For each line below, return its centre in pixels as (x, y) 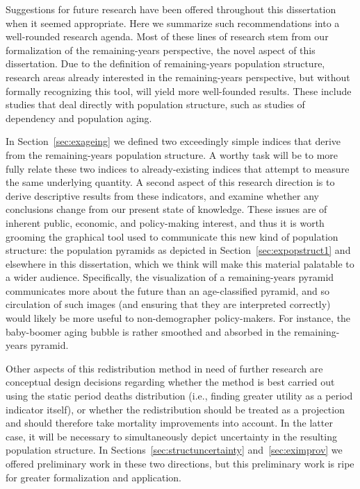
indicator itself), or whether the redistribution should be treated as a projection (175, 409)
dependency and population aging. (79, 118)
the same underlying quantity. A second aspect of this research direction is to (170, 182)
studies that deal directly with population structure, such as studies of (155, 104)
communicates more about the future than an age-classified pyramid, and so (167, 290)
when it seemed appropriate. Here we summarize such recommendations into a (173, 23)
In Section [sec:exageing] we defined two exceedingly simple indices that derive (173, 141)
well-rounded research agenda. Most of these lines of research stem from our (167, 36)
